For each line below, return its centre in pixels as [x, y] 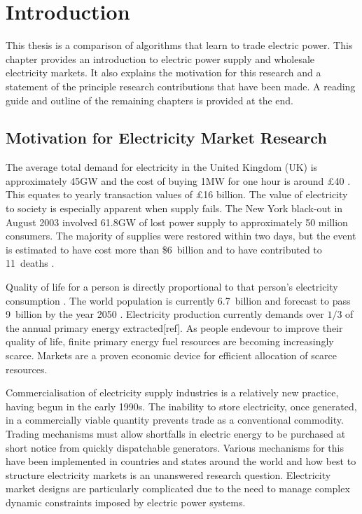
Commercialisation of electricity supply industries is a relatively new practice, [172, 393]
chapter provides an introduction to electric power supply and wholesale [160, 58]
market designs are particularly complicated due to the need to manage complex [178, 488]
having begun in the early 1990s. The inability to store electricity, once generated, [181, 406]
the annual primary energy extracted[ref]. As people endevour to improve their [174, 327]
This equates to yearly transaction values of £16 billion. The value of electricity [177, 194]
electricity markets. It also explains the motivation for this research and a [163, 72]
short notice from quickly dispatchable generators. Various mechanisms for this [175, 447]
